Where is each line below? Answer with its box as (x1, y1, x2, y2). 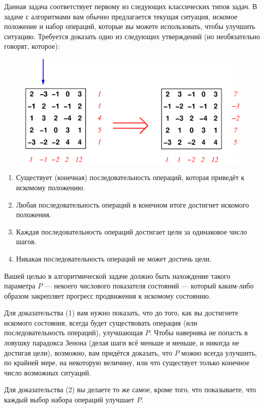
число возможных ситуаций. (4, 367, 91, 377)
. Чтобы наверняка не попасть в (149, 327, 248, 338)
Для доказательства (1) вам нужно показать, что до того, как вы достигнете (4, 307, 239, 318)
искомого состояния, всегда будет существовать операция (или (4, 317, 197, 328)
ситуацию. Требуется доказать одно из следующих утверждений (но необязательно (4, 31, 260, 41)
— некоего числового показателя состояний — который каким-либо (44, 280, 254, 291)
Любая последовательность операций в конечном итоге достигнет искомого (16, 199, 249, 210)
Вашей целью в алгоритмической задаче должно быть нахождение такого (4, 270, 230, 281)
